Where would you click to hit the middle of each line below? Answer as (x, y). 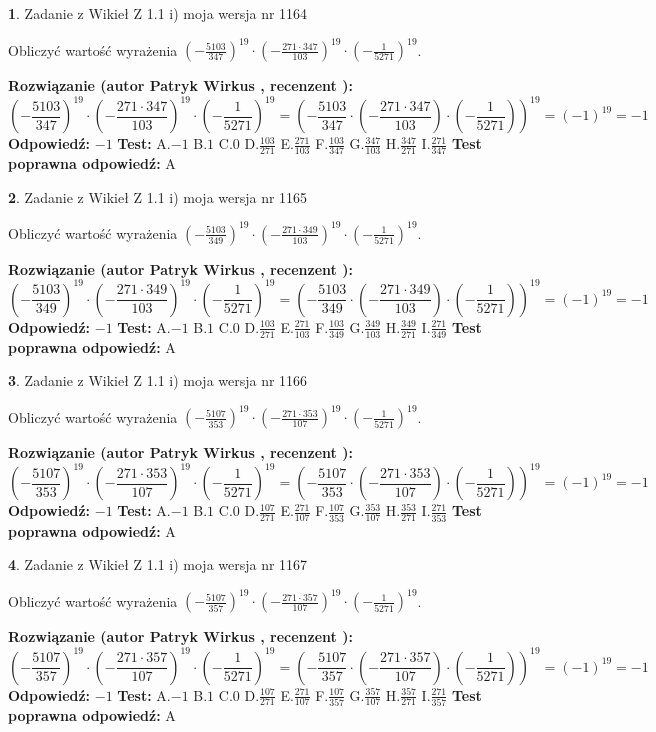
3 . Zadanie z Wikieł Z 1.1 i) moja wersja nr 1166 (158, 380)
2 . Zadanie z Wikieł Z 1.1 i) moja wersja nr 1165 (158, 196)
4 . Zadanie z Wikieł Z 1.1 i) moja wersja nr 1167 (158, 564)
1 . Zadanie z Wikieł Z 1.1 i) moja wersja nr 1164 (158, 13)
